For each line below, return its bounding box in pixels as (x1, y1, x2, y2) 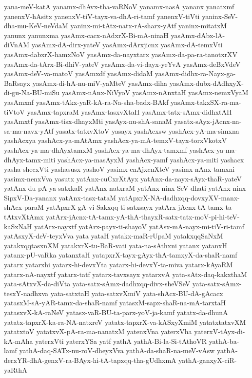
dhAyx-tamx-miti (4, 154, 56, 164)
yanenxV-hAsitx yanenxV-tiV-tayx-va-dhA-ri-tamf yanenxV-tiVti (4, 11, 200, 21)
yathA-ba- (209, 336, 239, 346)
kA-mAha (4, 336, 33, 346)
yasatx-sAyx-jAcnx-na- (174, 116, 242, 126)
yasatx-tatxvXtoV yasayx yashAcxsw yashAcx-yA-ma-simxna (56, 125, 239, 136)
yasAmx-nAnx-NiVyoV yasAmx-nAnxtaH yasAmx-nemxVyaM (61, 87, 249, 98)
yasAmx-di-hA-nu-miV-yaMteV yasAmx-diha (32, 78, 168, 88)
